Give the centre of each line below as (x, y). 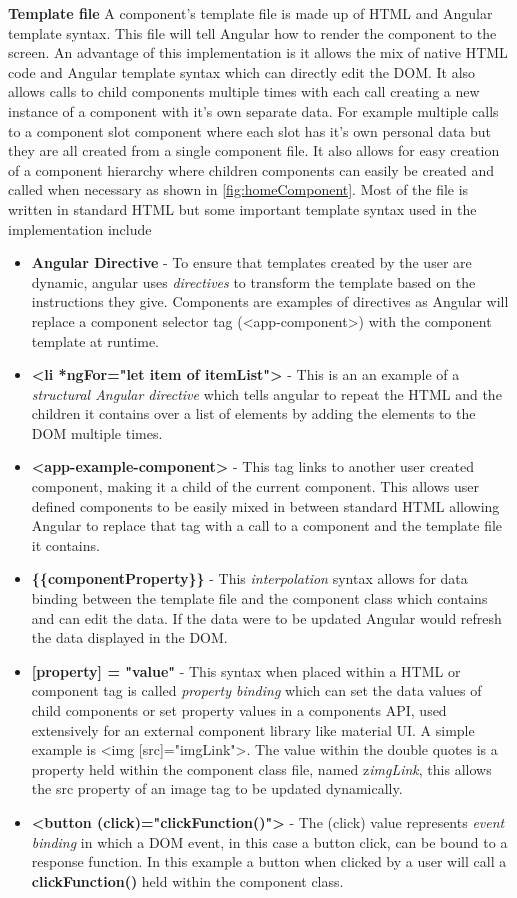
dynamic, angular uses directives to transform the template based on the (253, 281)
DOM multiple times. (97, 432)
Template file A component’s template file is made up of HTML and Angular (250, 13)
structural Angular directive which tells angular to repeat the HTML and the (266, 393)
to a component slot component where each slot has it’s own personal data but (250, 130)
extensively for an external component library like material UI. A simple (253, 729)
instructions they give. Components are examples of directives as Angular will (270, 301)
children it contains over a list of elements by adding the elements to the (253, 413)
